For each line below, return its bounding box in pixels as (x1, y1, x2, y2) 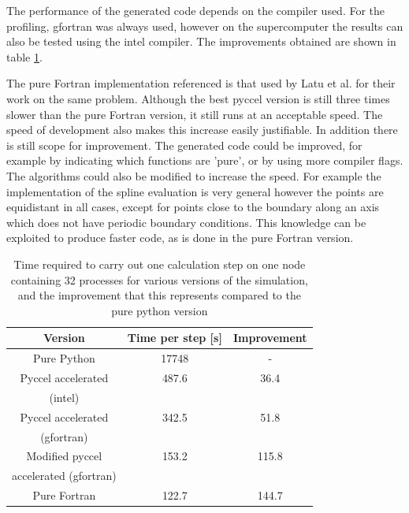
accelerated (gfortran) (12, 467, 117, 484)
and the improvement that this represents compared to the (17, 287, 301, 303)
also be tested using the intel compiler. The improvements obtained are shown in (6, 33, 396, 50)
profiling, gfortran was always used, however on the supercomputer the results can (6, 17, 403, 34)
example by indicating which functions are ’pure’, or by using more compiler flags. (6, 152, 403, 169)
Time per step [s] (127, 329, 222, 346)
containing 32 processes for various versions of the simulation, (10, 271, 308, 288)
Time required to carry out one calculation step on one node (13, 255, 306, 272)
